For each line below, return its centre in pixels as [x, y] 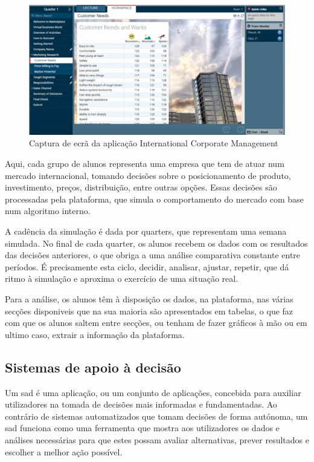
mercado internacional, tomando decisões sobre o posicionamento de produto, [148, 175]
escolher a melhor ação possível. [64, 451]
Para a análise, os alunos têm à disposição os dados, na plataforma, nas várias [149, 299]
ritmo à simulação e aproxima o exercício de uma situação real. [122, 278]
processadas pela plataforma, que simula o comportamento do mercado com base [154, 199]
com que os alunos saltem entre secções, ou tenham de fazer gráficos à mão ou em [156, 323]
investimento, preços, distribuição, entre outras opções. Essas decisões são [141, 187]
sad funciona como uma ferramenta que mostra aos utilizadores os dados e [142, 428]
